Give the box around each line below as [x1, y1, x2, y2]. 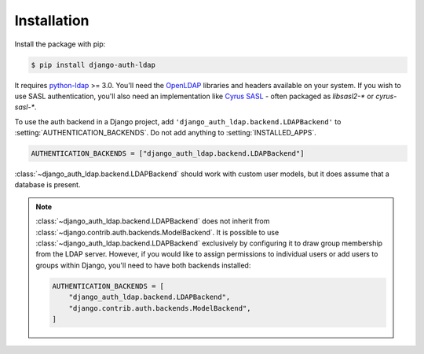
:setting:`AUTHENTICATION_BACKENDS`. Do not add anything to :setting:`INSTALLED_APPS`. [14, 128, 317, 138]
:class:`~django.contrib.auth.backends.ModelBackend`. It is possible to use [35, 227, 280, 237]
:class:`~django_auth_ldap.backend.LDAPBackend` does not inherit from [35, 216, 270, 226]
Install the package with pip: [14, 39, 106, 49]
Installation [14, 12, 90, 29]
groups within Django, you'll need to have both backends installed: [35, 260, 251, 270]
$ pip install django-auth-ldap [31, 60, 156, 69]
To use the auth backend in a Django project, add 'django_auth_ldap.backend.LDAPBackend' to [14, 116, 342, 126]
